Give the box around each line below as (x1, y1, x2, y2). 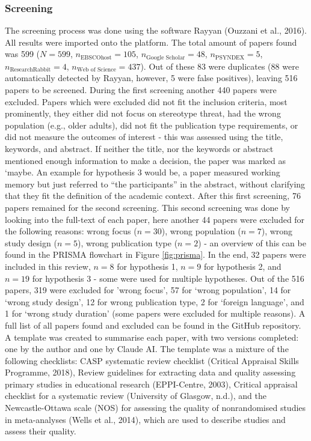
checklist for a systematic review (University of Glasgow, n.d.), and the (5, 389, 266, 402)
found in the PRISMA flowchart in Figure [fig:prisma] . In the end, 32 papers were (5, 248, 306, 261)
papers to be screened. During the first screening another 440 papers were (5, 84, 277, 96)
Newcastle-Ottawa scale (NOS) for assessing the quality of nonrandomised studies (5, 401, 306, 414)
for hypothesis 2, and (203, 260, 282, 272)
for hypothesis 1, (117, 260, 178, 272)
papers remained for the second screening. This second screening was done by (5, 201, 290, 213)
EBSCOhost (80, 54, 112, 61)
